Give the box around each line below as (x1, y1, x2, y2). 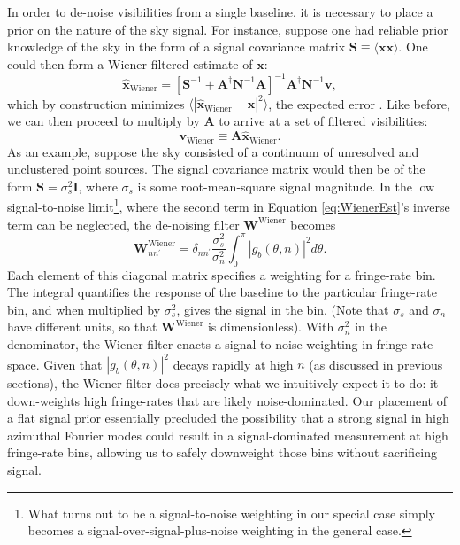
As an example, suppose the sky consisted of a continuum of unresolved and (7, 142, 419, 160)
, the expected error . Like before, (268, 94, 450, 113)
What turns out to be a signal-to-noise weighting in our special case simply (27, 503, 435, 522)
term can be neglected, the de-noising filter (7, 214, 240, 233)
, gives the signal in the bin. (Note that (176, 300, 389, 318)
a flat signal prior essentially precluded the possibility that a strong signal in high (7, 409, 449, 427)
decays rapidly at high (172, 354, 294, 373)
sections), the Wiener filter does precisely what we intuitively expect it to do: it (7, 374, 439, 393)
